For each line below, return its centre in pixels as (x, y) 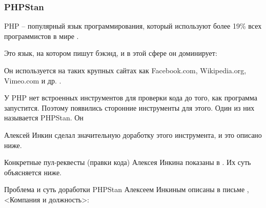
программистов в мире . (42, 36)
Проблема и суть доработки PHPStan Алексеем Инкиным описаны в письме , (127, 189)
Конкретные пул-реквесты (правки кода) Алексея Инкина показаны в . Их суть (128, 162)
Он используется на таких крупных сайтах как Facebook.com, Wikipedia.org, (125, 70)
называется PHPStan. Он (44, 118)
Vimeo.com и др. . (33, 80)
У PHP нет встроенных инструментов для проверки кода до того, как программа (131, 98)
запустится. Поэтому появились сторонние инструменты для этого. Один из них (129, 107)
